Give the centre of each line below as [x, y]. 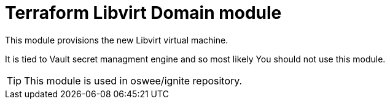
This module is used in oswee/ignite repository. [133, 80]
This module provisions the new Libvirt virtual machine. [117, 40]
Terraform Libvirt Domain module [143, 13]
